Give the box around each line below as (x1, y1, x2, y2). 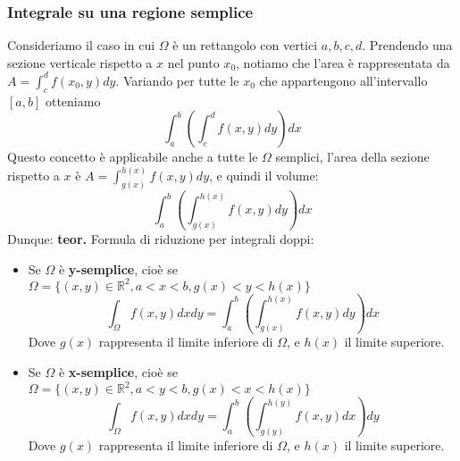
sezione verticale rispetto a (7, 53, 153, 71)
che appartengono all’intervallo (259, 71, 428, 89)
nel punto (167, 53, 220, 71)
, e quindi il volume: (209, 166, 319, 185)
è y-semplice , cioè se (58, 259, 178, 278)
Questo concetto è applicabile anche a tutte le (7, 147, 258, 166)
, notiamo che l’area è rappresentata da (236, 53, 450, 71)
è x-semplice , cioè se (58, 363, 178, 381)
